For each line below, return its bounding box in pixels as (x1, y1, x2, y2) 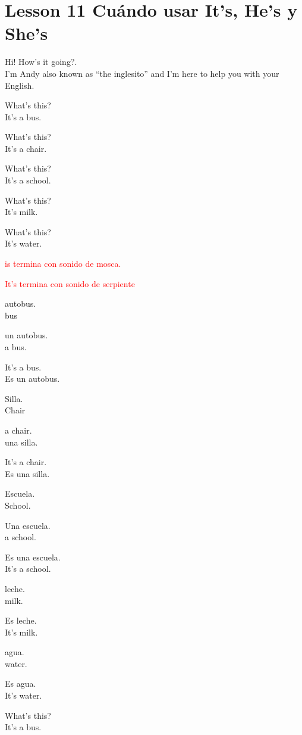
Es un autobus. (5, 372, 60, 385)
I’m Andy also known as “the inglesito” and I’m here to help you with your (5, 67, 279, 79)
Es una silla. (5, 467, 50, 479)
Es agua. (5, 677, 36, 690)
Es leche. (5, 614, 37, 627)
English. (5, 79, 34, 91)
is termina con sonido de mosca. (5, 257, 121, 270)
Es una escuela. (5, 550, 61, 563)
